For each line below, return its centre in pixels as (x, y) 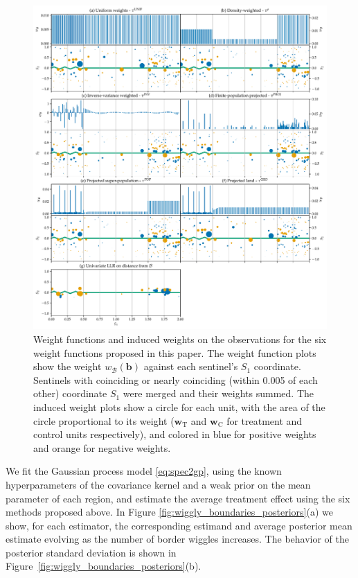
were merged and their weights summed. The (218, 393)
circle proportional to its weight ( (104, 420)
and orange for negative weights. (102, 447)
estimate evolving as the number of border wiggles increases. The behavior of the (177, 539)
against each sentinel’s (191, 366)
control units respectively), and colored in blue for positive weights (175, 434)
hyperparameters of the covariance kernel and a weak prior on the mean (158, 484)
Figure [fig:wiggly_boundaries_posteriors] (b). (104, 566)
